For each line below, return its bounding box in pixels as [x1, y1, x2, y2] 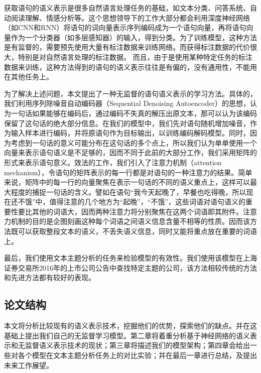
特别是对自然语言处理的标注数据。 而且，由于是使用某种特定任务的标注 [18, 51, 252, 62]
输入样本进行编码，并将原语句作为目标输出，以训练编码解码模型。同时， [11, 128, 250, 138]
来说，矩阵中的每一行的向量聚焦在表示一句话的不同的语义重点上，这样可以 [4, 177, 250, 187]
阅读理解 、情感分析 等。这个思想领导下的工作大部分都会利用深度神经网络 [11, 12, 250, 23]
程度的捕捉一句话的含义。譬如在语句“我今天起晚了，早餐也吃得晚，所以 [11, 186, 246, 197]
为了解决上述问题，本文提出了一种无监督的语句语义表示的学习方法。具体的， [4, 88, 257, 98]
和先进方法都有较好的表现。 [4, 272, 95, 283]
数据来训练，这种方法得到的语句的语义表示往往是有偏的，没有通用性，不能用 [4, 61, 257, 72]
